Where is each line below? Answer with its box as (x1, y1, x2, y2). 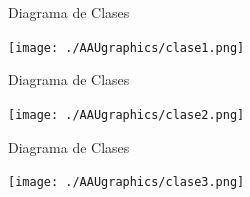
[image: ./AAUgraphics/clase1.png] (8, 40, 245, 55)
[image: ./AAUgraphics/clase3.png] (8, 175, 245, 190)
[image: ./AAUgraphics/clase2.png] (8, 107, 245, 122)
